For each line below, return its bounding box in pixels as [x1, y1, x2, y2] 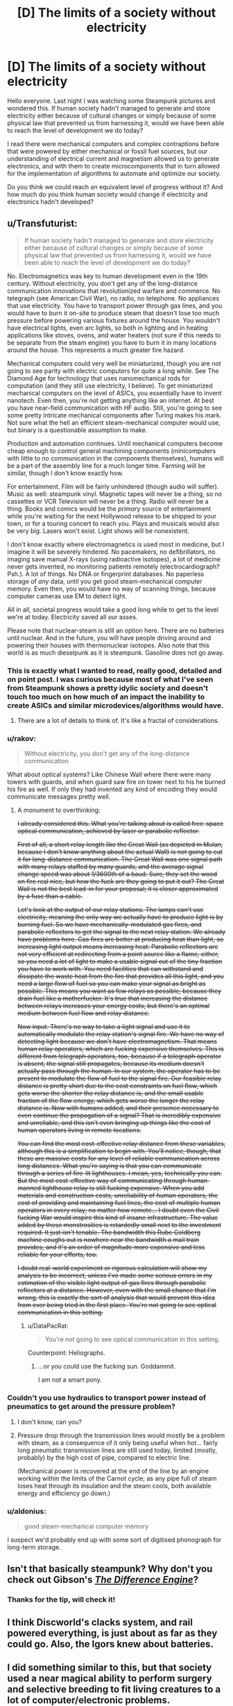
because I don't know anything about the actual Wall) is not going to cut [17, 847, 223, 856]
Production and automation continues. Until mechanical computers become [7, 439, 223, 447]
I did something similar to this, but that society [7, 1661, 212, 1674]
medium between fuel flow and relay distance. [17, 1009, 150, 1017]
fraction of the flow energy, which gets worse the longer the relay [17, 1097, 205, 1105]
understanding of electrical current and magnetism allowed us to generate [7, 154, 220, 163]
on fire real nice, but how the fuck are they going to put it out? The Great [17, 877, 225, 886]
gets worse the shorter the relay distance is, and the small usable [17, 1089, 204, 1097]
